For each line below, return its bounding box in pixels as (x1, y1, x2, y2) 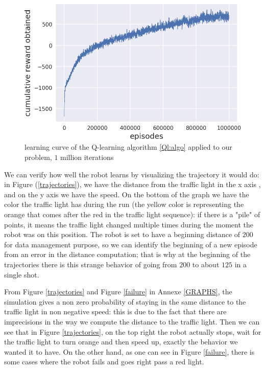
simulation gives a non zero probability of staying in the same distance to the (4, 296, 246, 307)
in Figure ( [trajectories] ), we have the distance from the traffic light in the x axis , (4, 179, 261, 190)
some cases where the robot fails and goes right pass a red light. (4, 356, 204, 367)
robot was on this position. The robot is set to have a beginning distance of (4, 229, 240, 240)
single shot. (4, 269, 39, 280)
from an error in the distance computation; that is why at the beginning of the (4, 249, 251, 260)
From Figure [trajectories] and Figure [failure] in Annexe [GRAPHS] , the (4, 286, 232, 297)
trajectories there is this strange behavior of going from (4, 259, 177, 269)
